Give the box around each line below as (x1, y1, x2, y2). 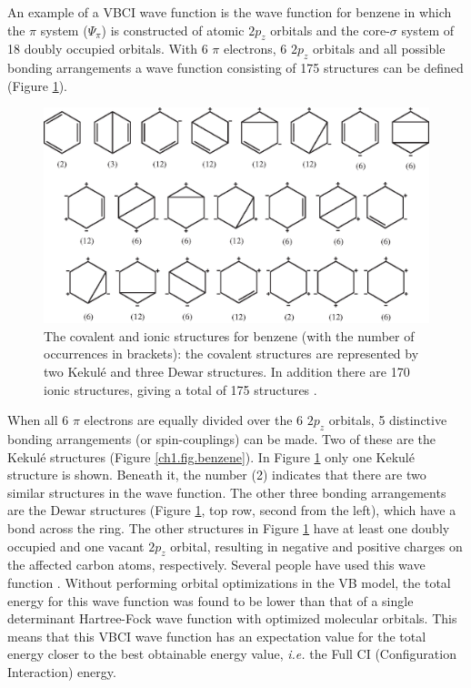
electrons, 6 (223, 39, 287, 58)
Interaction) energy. (7, 662, 116, 681)
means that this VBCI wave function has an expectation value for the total (7, 626, 426, 645)
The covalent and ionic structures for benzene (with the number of (44, 326, 415, 345)
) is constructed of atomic (101, 20, 245, 39)
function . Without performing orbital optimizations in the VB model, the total (7, 572, 451, 592)
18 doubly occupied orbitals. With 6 (7, 39, 208, 58)
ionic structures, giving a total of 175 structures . (44, 379, 317, 399)
